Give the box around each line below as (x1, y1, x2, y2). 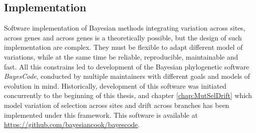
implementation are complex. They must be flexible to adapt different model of (4, 42, 243, 52)
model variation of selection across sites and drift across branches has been (4, 100, 229, 110)
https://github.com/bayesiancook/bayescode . (4, 119, 140, 130)
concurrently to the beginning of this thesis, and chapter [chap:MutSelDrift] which (4, 90, 252, 100)
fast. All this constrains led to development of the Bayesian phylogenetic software (4, 61, 250, 71)
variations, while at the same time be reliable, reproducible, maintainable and (4, 51, 238, 62)
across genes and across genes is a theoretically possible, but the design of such (4, 32, 242, 42)
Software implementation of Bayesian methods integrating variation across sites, (4, 23, 246, 33)
